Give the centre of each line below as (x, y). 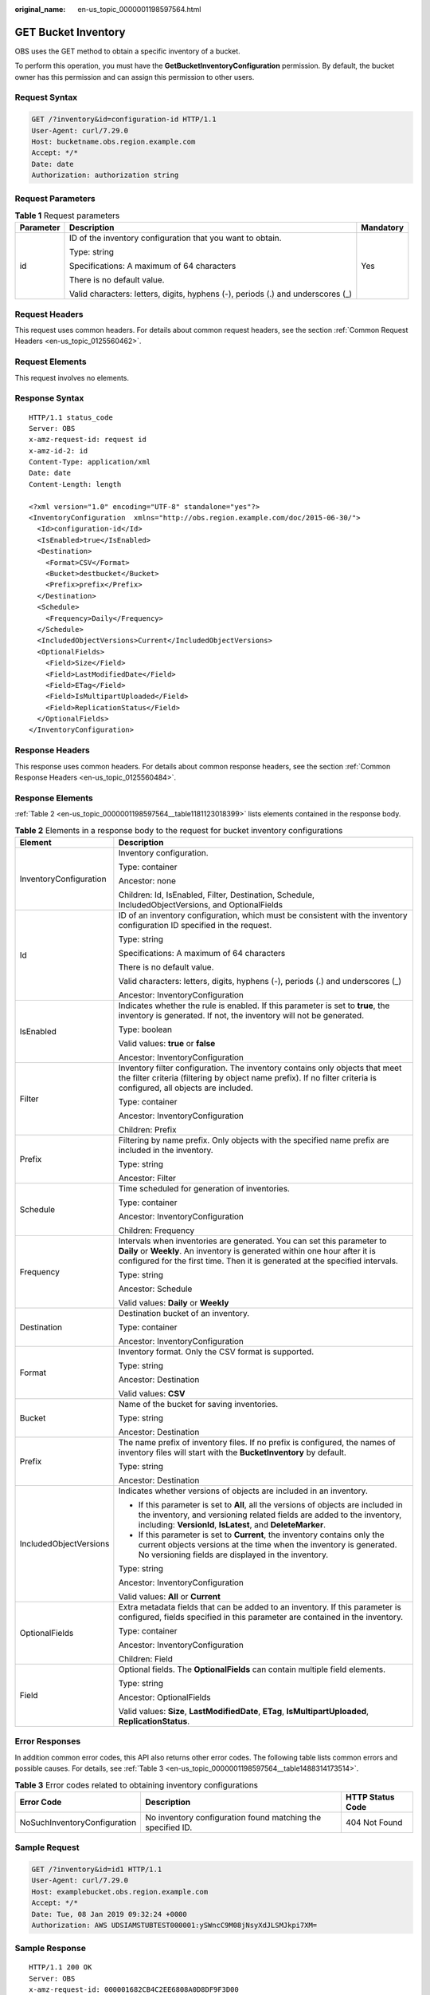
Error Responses (48, 1741)
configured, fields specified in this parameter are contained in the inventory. (261, 1617)
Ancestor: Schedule (155, 1289)
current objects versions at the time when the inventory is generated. (268, 1544)
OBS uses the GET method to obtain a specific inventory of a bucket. (127, 51)
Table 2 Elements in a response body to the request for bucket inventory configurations (179, 830)
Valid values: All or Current (169, 1596)
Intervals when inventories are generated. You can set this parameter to (252, 1241)
